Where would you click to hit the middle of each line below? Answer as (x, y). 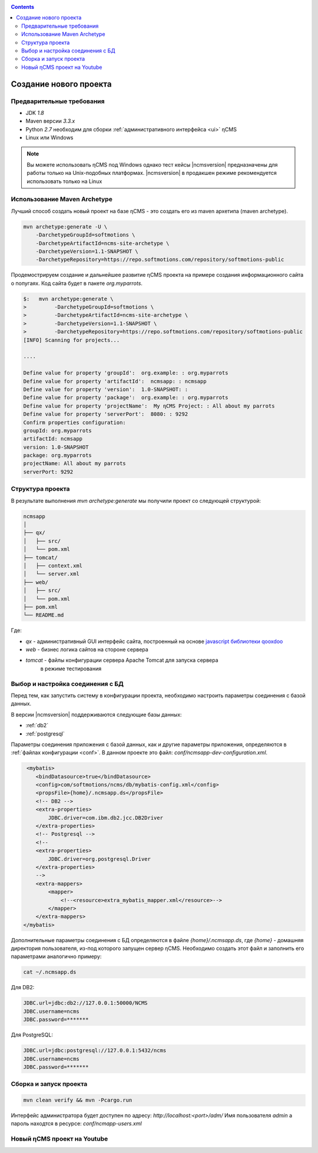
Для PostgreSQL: (32, 1035)
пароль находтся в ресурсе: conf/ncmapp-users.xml (76, 1124)
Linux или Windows (49, 138)
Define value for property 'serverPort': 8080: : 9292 (106, 414)
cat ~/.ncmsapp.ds (50, 972)
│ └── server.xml (51, 574)
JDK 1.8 (35, 112)
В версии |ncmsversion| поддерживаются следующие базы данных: (96, 714)
